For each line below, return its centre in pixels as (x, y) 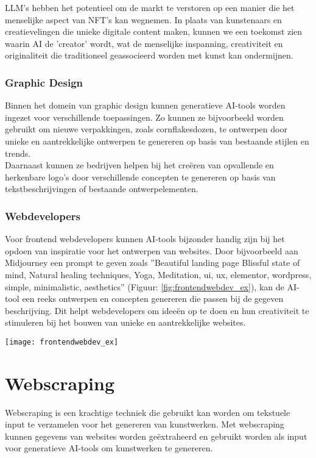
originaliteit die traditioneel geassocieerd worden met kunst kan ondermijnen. (149, 55)
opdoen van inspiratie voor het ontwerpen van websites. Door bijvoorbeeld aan (152, 250)
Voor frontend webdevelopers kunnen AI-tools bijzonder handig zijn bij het (145, 239)
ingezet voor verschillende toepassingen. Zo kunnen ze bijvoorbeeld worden (144, 117)
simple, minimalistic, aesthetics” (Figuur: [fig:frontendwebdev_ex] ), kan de (145, 286)
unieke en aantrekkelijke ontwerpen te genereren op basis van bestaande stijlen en (157, 141)
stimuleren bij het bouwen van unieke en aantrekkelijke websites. (125, 322)
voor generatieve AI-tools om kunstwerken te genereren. (109, 448)
